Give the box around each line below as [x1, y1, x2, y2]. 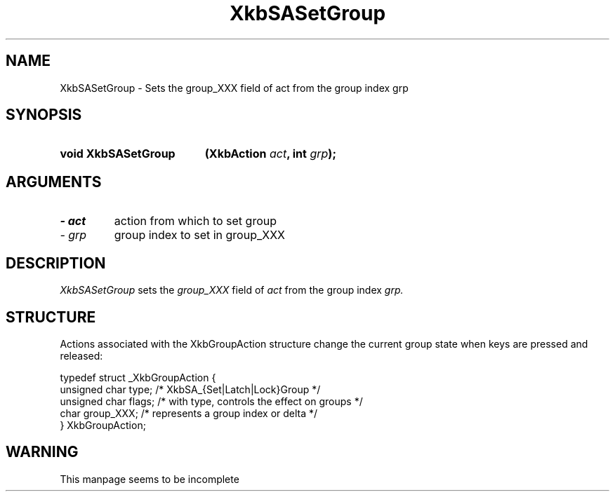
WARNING [6, 443, 79, 461]
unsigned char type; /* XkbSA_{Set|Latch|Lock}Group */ [60, 383, 321, 395]
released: [60, 349, 103, 362]
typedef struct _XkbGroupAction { [60, 371, 216, 383]
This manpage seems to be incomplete [60, 472, 239, 485]
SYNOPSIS [6, 106, 82, 124]
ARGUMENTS [6, 172, 102, 191]
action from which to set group [114, 214, 277, 229]
